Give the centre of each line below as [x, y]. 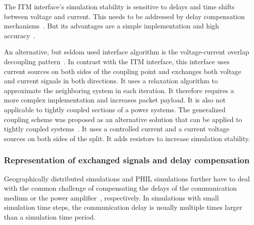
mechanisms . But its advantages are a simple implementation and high [112, 26]
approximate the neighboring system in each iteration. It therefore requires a [119, 90]
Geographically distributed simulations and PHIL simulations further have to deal [127, 178]
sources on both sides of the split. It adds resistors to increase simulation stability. [127, 138]
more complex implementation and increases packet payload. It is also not [115, 100]
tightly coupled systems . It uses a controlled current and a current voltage [117, 129]
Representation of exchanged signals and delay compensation [127, 160]
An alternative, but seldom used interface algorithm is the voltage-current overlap [127, 52]
